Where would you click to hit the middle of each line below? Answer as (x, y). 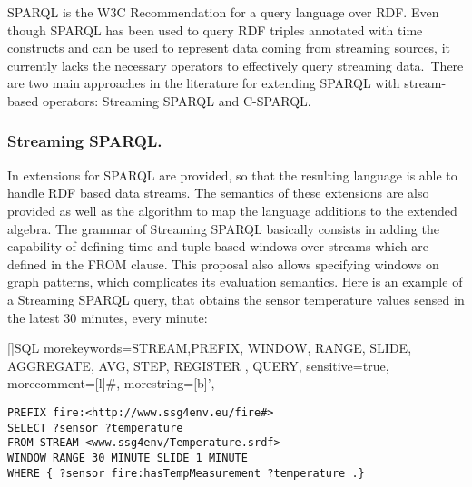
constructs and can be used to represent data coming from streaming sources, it (229, 48)
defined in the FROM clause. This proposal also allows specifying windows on (223, 263)
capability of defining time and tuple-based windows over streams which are (218, 246)
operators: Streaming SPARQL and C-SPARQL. (177, 100)
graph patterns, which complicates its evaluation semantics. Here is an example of (235, 282)
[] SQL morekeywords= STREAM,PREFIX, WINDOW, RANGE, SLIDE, (210, 348)
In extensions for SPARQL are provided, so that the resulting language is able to (232, 175)
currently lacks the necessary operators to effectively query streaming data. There (236, 65)
